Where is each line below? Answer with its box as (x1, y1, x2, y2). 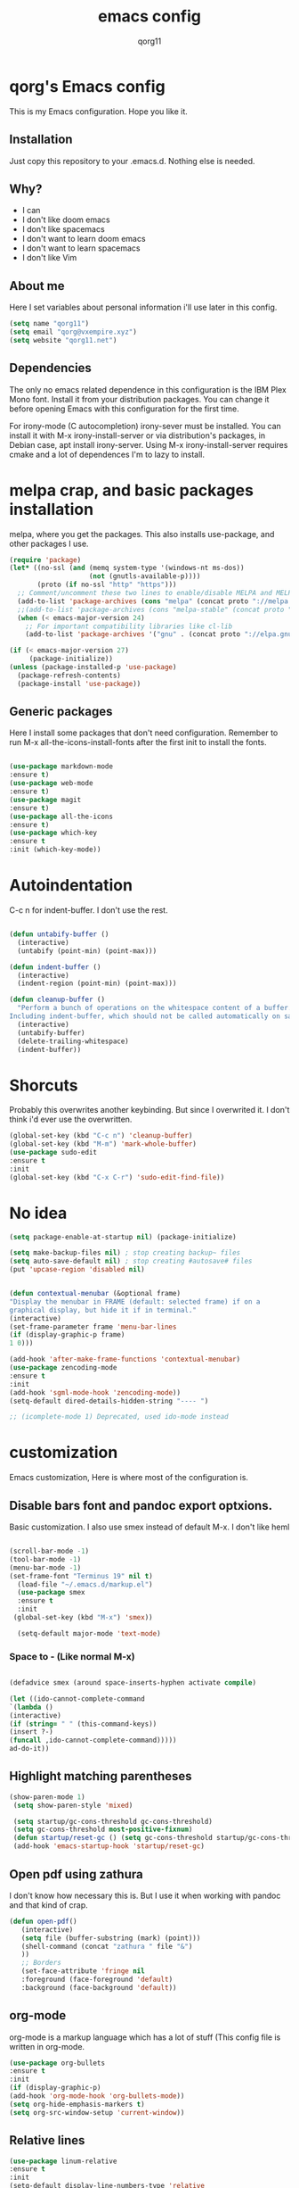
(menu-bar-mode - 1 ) (9, 1563, 82, 1572)
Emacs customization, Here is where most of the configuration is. (9, 1472, 249, 1483)
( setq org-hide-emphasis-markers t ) (9, 2100, 145, 2109)
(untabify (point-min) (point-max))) (17, 946, 158, 956)
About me (9, 278, 65, 294)
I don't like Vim (21, 253, 77, 263)
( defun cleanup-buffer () (9, 995, 105, 1005)
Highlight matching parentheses (9, 1769, 193, 1784)
